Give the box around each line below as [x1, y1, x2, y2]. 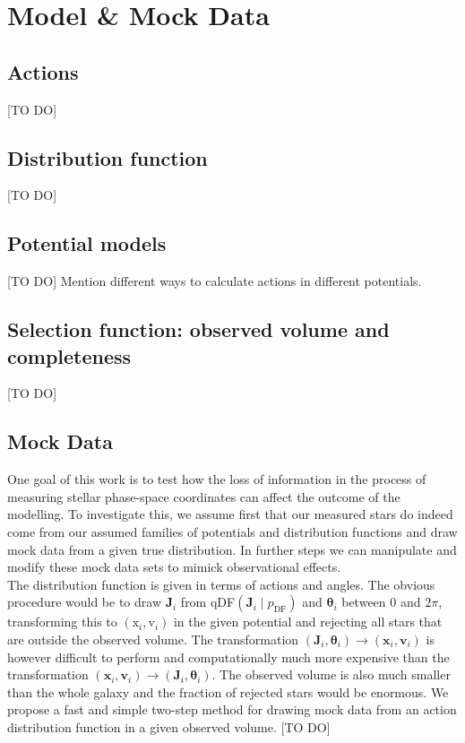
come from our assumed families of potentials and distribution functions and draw [7, 522, 458, 540]
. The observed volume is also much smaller [211, 665, 451, 684]
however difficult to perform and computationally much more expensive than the [7, 647, 450, 666]
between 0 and [341, 592, 421, 611]
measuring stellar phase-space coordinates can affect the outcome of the [7, 487, 400, 505]
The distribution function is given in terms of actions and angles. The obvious [7, 575, 435, 593]
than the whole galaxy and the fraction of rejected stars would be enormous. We [7, 682, 449, 701]
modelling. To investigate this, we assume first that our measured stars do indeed [7, 505, 453, 523]
